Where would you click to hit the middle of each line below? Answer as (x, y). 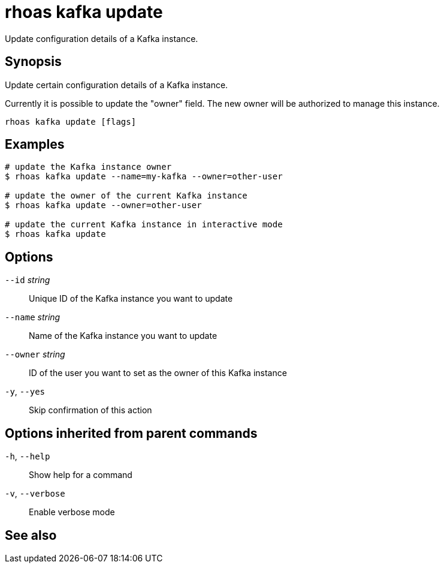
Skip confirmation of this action (90, 410)
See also (31, 535)
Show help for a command (81, 475)
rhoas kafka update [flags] (71, 121)
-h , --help (28, 456)
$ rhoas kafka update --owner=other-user (103, 205)
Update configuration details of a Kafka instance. (102, 38)
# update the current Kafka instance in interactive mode (144, 225)
